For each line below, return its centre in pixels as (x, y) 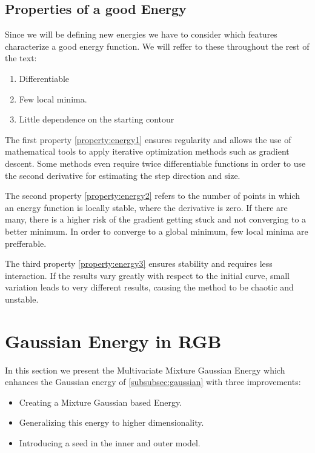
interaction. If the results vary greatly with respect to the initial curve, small (147, 275)
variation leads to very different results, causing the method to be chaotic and (149, 287)
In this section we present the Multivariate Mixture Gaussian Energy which (145, 370)
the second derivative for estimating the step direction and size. (123, 175)
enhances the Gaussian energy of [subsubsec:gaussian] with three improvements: (153, 382)
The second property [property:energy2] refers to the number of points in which (153, 196)
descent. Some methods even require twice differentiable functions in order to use (155, 163)
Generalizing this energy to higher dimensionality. (111, 422)
